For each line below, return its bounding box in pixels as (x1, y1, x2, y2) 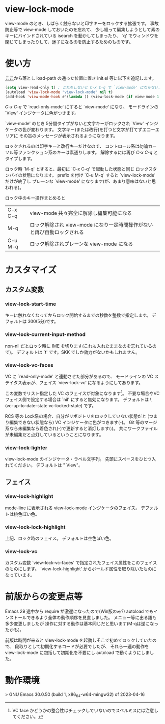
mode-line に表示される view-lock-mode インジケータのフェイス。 (5, 505, 140, 511)
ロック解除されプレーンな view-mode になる (29, 240, 134, 247)
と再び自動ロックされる (29, 229, 84, 235)
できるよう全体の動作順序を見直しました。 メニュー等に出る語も (26, 615, 157, 621)
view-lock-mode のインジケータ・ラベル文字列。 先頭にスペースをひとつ (5, 456, 152, 461)
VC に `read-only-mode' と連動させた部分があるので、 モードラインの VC (5, 373, 153, 379)
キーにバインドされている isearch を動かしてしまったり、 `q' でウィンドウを (5, 33, 159, 38)
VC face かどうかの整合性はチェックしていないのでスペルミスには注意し (12, 707, 159, 713)
